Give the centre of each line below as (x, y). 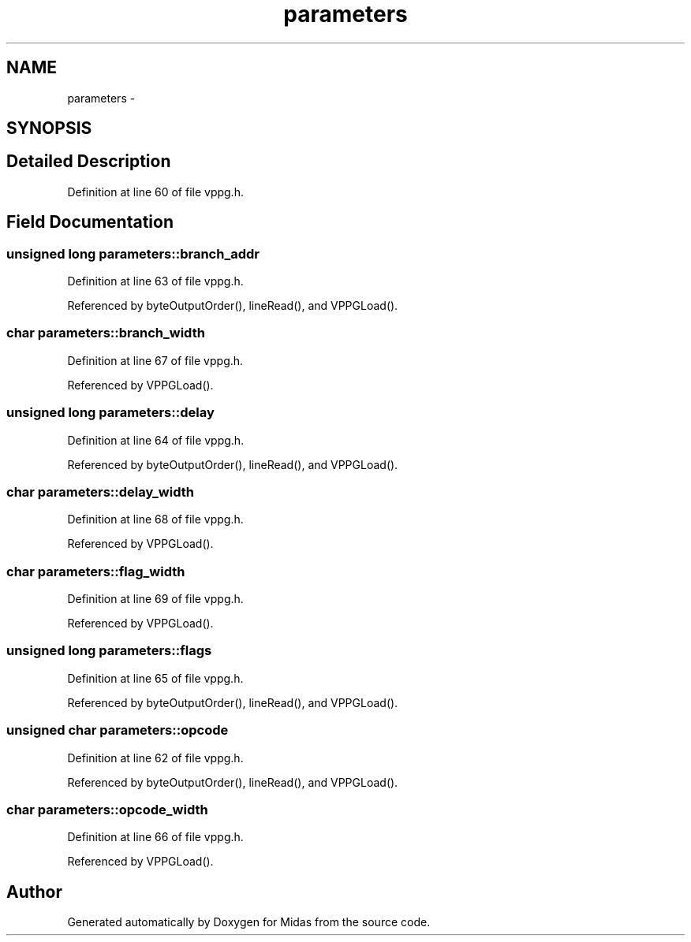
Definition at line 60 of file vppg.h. (155, 192)
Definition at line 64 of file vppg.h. (156, 440)
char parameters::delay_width (100, 491)
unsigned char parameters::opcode (118, 730)
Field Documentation (90, 222)
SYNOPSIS (49, 128)
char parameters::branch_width (106, 333)
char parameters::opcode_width (107, 809)
